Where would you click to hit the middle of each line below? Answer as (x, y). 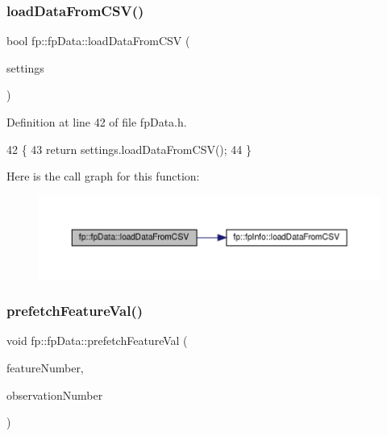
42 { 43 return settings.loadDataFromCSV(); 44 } (129, 149)
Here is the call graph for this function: (103, 176)
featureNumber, (45, 368)
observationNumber (55, 394)
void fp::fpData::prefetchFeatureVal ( (97, 340)
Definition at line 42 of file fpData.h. (97, 122)
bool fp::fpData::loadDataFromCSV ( (98, 41)
